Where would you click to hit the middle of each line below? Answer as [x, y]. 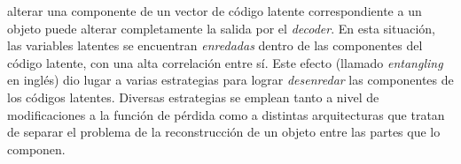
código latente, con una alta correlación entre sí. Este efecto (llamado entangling [225, 62]
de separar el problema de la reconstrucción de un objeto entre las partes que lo [224, 132]
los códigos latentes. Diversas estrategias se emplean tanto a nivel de [193, 97]
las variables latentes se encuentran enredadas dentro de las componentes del [215, 45]
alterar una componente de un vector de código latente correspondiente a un [215, 11]
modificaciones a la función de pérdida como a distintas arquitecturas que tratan [226, 114]
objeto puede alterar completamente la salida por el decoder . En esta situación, [221, 28]
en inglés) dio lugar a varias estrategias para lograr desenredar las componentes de [230, 80]
